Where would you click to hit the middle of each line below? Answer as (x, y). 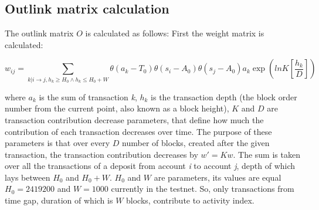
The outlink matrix (39, 33)
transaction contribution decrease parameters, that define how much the (134, 119)
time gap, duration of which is (59, 200)
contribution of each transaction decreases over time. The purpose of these (138, 131)
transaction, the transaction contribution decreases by (101, 154)
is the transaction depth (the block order (224, 96)
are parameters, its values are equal (218, 177)
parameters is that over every (57, 143)
